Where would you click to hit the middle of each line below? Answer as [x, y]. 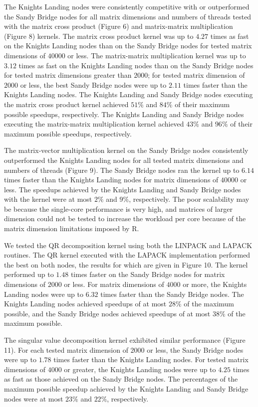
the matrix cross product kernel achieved [66, 104]
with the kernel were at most [48, 199]
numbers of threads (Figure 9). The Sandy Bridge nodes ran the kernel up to [122, 170]
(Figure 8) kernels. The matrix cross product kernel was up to [99, 36]
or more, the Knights [215, 284]
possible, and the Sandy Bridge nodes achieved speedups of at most [107, 313]
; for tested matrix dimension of [196, 75]
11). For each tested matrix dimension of [66, 349]
